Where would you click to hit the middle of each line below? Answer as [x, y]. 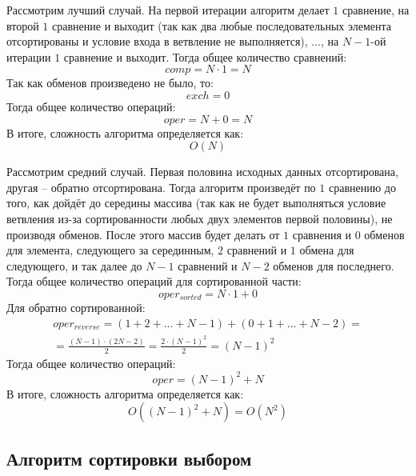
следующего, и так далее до [74, 265]
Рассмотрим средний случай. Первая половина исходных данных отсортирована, [202, 172]
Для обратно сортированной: [76, 308]
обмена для [327, 250]
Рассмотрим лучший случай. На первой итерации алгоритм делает [168, 10]
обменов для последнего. [334, 265]
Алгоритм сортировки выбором [129, 458]
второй [23, 25]
